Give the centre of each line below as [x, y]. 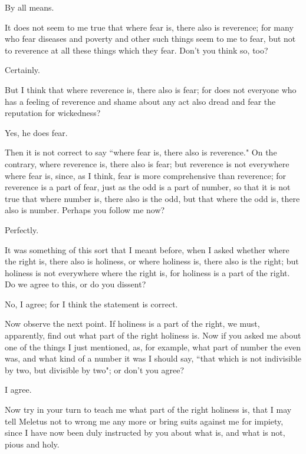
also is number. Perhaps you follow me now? [85, 210]
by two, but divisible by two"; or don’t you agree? [95, 370]
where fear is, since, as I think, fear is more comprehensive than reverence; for [146, 175]
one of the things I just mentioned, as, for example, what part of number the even [153, 347]
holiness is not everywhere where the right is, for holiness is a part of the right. [147, 272]
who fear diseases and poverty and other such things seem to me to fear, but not [150, 39]
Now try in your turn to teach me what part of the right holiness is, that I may [148, 410]
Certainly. [22, 70]
